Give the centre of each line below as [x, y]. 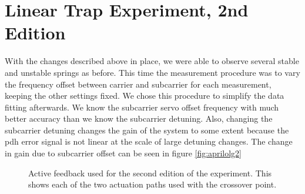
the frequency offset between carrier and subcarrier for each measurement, [138, 84]
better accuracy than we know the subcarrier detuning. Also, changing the [139, 118]
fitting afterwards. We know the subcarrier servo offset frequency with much [142, 107]
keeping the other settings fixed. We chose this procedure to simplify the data [145, 96]
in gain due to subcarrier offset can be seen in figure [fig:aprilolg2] [123, 153]
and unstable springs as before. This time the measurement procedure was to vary [152, 72]
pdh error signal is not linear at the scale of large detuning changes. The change [149, 141]
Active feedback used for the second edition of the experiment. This [150, 173]
